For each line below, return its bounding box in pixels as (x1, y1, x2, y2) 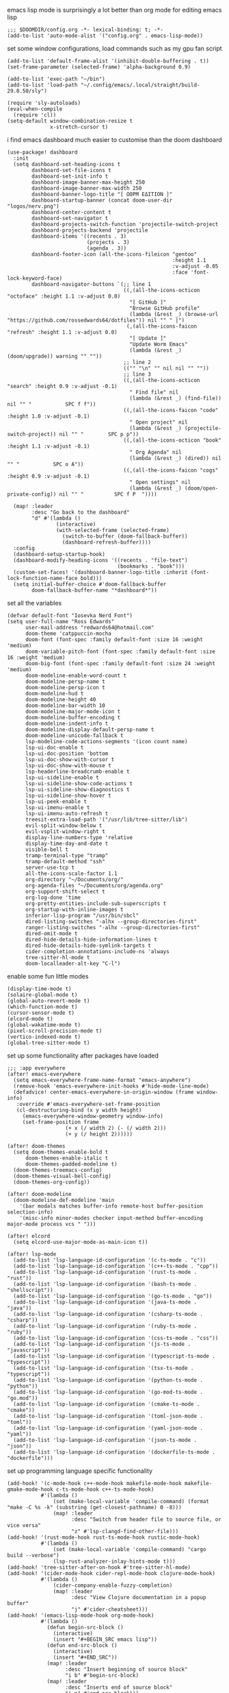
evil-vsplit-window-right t (25, 828, 106, 835)
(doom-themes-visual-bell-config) (13, 1173, 111, 1179)
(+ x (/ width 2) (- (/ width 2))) (65, 1125, 167, 1131)
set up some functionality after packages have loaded (7, 1052, 159, 1059)
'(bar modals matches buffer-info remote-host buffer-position (19, 1203, 204, 1210)
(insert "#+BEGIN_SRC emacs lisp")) (53, 1636, 157, 1643)
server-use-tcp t (25, 864, 75, 871)
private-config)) (7, 491, 57, 498)
